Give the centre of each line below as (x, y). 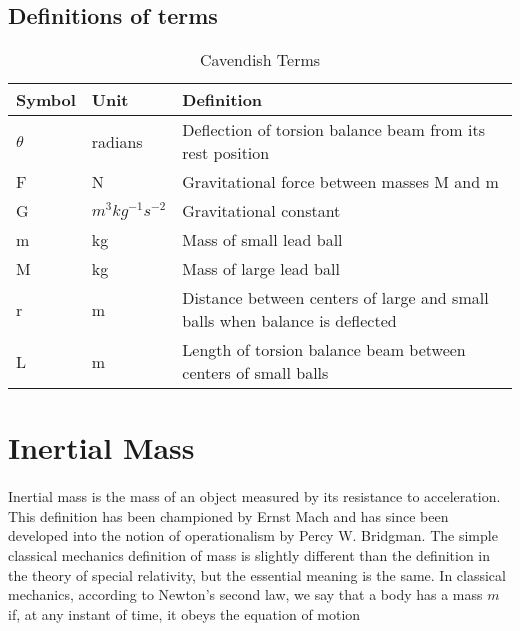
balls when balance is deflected (289, 321)
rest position (226, 153)
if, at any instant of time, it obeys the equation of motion (184, 613)
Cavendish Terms (260, 60)
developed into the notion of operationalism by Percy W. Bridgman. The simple (253, 535)
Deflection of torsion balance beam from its (334, 130)
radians (117, 141)
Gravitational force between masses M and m (340, 182)
